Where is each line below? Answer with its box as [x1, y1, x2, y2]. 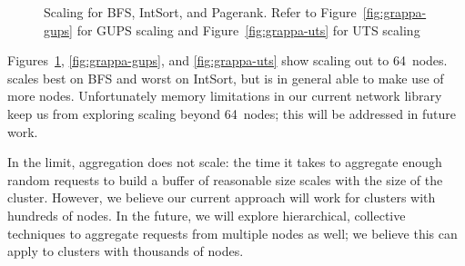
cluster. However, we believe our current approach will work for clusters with [7, 188, 436, 207]
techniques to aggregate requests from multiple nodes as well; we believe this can [7, 223, 458, 242]
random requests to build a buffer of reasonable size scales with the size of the [7, 170, 443, 189]
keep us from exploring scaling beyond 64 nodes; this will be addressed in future [7, 103, 456, 123]
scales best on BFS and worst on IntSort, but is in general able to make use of [7, 68, 444, 87]
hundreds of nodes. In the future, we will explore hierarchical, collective [7, 205, 406, 224]
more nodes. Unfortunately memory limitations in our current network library [7, 86, 442, 105]
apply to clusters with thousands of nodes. [7, 241, 244, 261]
